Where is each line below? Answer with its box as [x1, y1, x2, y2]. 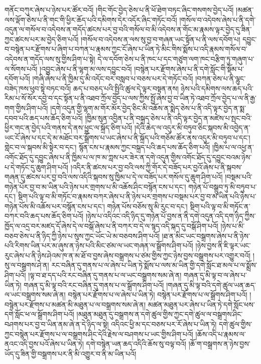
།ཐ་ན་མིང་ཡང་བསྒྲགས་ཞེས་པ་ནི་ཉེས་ [162, 230, 250, 241]
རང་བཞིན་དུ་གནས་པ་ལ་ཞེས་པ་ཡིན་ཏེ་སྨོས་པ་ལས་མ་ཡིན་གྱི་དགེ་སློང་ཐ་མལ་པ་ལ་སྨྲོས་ [51, 260, 257, 270]
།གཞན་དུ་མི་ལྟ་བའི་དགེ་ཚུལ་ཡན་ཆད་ [166, 279, 256, 290]
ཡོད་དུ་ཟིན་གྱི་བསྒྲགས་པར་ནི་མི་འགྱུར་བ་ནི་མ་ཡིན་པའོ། [5, 348, 137, 358]
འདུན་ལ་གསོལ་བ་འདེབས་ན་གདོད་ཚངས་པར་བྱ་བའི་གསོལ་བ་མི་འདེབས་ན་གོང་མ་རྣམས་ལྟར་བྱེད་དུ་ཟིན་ [5, 24, 252, 35]
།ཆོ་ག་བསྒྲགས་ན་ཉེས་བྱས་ [188, 338, 250, 349]
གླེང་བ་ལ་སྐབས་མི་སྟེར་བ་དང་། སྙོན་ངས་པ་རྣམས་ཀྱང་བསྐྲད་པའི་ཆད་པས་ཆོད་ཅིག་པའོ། [5, 142, 210, 152]
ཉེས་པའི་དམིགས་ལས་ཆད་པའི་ [181, 83, 253, 93]
